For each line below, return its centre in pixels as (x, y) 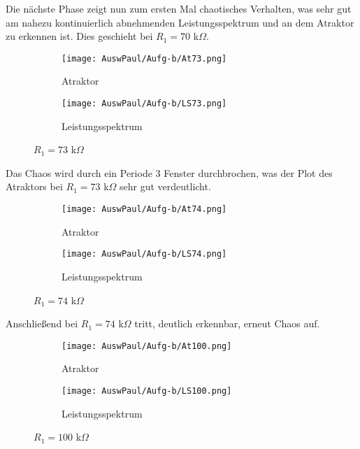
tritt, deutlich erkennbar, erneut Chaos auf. (227, 323)
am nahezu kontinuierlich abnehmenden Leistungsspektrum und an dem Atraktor (180, 22)
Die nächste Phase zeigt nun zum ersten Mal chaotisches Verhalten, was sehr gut (179, 8)
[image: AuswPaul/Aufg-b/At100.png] (147, 346)
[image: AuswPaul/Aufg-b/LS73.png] (144, 104)
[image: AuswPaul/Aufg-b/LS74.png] (144, 254)
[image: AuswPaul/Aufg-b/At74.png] (144, 209)
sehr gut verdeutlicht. (165, 186)
